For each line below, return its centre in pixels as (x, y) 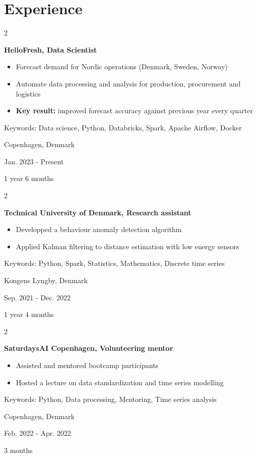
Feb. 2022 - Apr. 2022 (38, 433)
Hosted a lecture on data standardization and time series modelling (120, 382)
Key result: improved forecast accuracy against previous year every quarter (134, 110)
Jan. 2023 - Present (34, 161)
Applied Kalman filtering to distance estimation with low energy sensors (127, 246)
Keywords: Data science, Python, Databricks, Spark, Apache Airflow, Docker (123, 127)
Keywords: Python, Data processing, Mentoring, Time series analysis (110, 399)
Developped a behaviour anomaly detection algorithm (99, 229)
